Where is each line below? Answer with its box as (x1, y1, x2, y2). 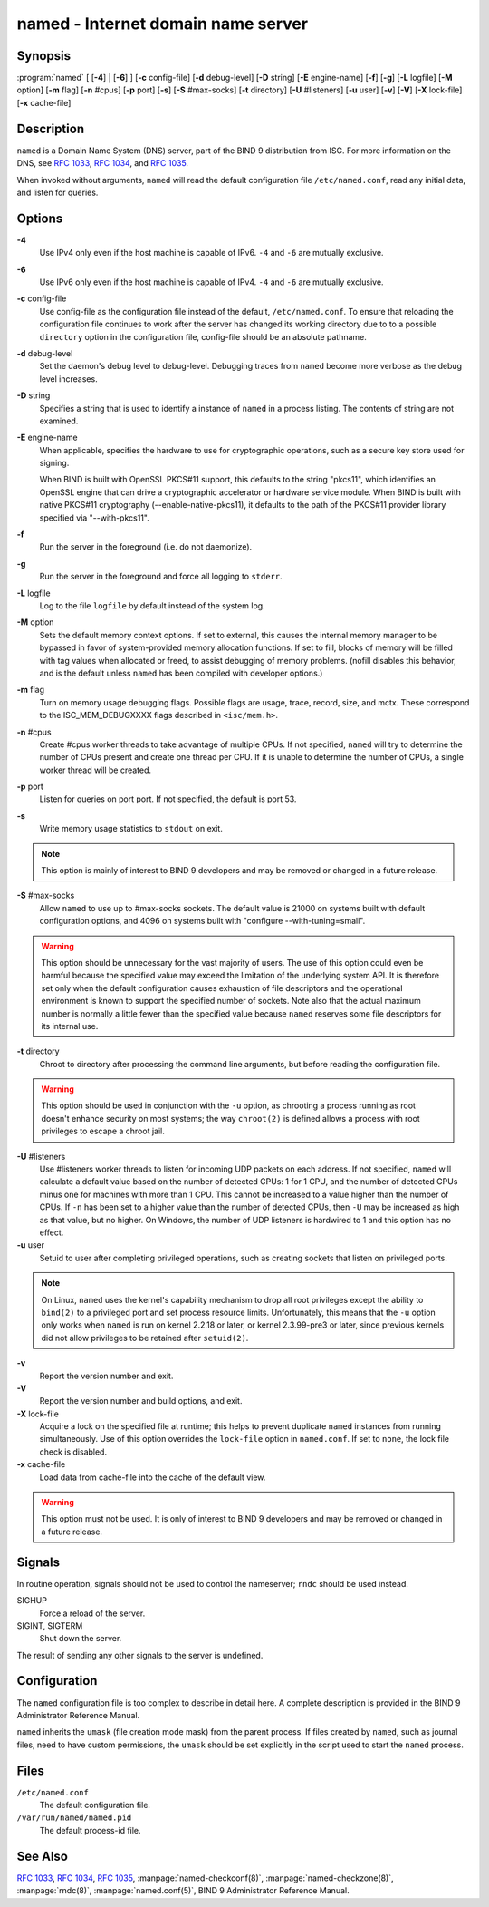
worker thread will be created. (39, 764, 152, 775)
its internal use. (41, 1020, 99, 1031)
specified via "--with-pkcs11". (39, 512, 149, 523)
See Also (16, 1848, 68, 1863)
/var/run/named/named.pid (16, 1813, 132, 1823)
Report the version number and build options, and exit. (39, 1396, 243, 1406)
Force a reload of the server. (39, 1608, 146, 1619)
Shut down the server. (39, 1633, 122, 1644)
